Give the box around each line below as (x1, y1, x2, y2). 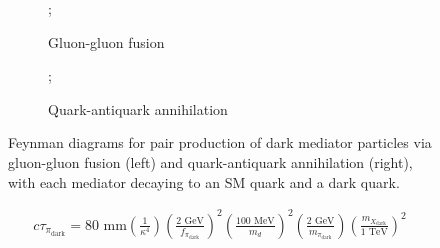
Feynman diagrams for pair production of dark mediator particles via (8, 132, 432, 153)
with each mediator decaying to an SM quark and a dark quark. (8, 171, 400, 192)
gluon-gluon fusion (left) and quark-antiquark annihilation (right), (8, 151, 413, 172)
